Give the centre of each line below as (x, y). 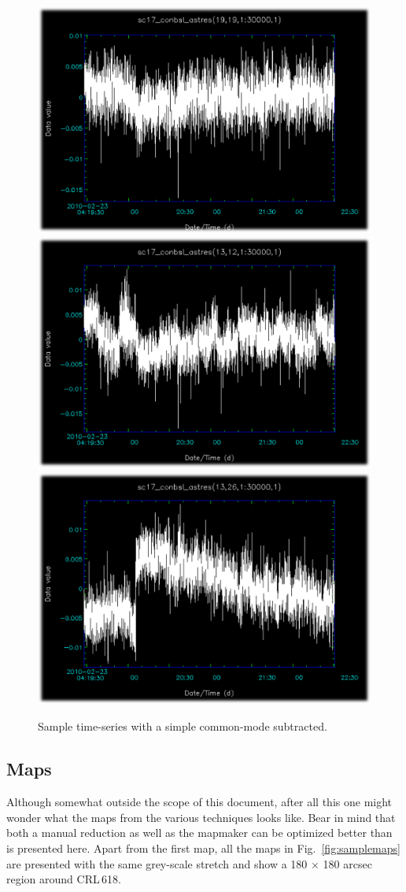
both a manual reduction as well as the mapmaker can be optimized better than (199, 833)
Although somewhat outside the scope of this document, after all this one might (199, 802)
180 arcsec (347, 863)
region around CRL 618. (64, 879)
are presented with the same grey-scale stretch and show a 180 (157, 863)
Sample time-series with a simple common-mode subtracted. (183, 726)
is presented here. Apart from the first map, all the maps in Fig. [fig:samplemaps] (203, 848)
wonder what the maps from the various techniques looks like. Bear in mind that (201, 817)
